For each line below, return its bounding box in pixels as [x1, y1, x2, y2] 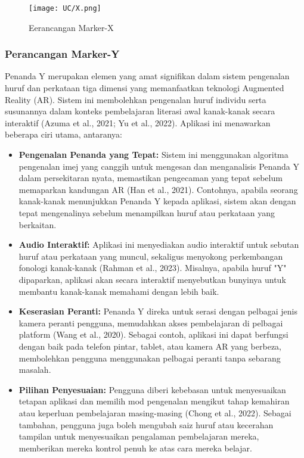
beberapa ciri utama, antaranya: [5, 128, 122, 141]
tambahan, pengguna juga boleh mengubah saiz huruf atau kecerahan [18, 418, 274, 431]
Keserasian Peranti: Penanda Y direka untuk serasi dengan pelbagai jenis [18, 305, 297, 317]
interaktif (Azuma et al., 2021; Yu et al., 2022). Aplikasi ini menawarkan [5, 116, 271, 129]
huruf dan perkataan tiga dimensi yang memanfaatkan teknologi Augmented [5, 82, 284, 94]
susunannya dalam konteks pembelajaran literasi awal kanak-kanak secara [5, 105, 275, 117]
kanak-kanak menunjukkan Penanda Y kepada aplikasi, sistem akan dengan [18, 195, 296, 207]
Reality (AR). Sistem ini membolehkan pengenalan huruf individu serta [5, 93, 266, 105]
